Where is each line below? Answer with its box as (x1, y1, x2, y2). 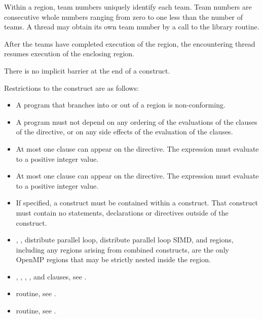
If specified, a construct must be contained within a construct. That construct (16, 197, 258, 208)
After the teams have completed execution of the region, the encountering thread (4, 38, 255, 49)
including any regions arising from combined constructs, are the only (16, 244, 229, 255)
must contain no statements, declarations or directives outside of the (16, 207, 229, 218)
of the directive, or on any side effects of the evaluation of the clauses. (16, 126, 233, 137)
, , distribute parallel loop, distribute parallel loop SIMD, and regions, (16, 234, 234, 245)
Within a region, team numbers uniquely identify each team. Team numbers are (4, 2, 252, 12)
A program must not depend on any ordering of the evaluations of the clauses (16, 116, 257, 127)
